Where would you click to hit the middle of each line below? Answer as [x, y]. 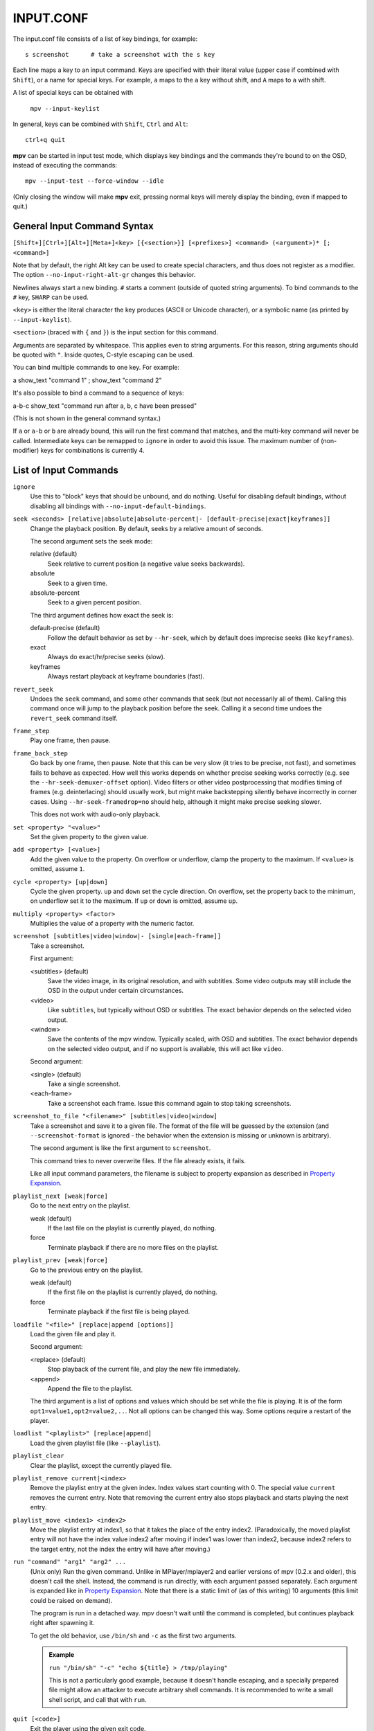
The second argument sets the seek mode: [91, 541]
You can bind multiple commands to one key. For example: [96, 368]
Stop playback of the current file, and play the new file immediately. [144, 1369]
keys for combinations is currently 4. [92, 451]
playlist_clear [39, 1456]
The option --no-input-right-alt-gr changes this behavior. [104, 275]
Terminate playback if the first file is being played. [119, 1311]
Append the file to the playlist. [90, 1388]
